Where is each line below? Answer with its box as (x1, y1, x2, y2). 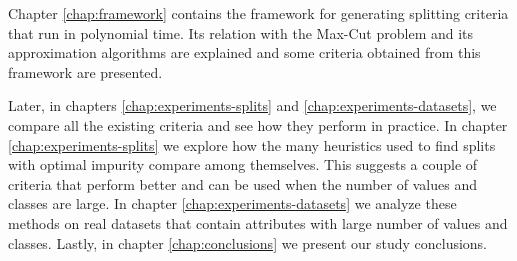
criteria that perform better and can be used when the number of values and (8, 173, 478, 194)
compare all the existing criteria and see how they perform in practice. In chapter (8, 114, 508, 135)
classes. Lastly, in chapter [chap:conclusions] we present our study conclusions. (8, 232, 488, 253)
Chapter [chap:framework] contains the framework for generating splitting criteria (8, 3, 509, 23)
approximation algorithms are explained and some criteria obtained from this (8, 42, 481, 63)
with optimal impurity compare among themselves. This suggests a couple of (8, 154, 478, 175)
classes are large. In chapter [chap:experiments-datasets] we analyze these (8, 193, 457, 214)
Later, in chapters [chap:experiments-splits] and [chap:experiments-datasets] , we (8, 95, 497, 116)
